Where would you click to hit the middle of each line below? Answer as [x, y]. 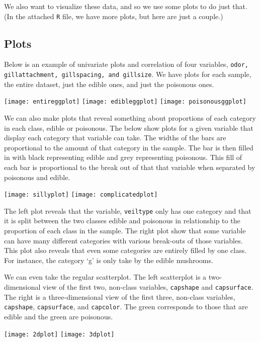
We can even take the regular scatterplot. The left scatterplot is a [105, 277]
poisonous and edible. [37, 177]
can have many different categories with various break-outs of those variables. [123, 240]
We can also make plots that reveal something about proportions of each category [130, 118]
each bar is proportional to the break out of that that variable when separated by [130, 167]
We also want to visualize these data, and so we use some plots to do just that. [126, 6]
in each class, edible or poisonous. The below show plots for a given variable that [129, 127]
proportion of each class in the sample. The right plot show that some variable [125, 231]
